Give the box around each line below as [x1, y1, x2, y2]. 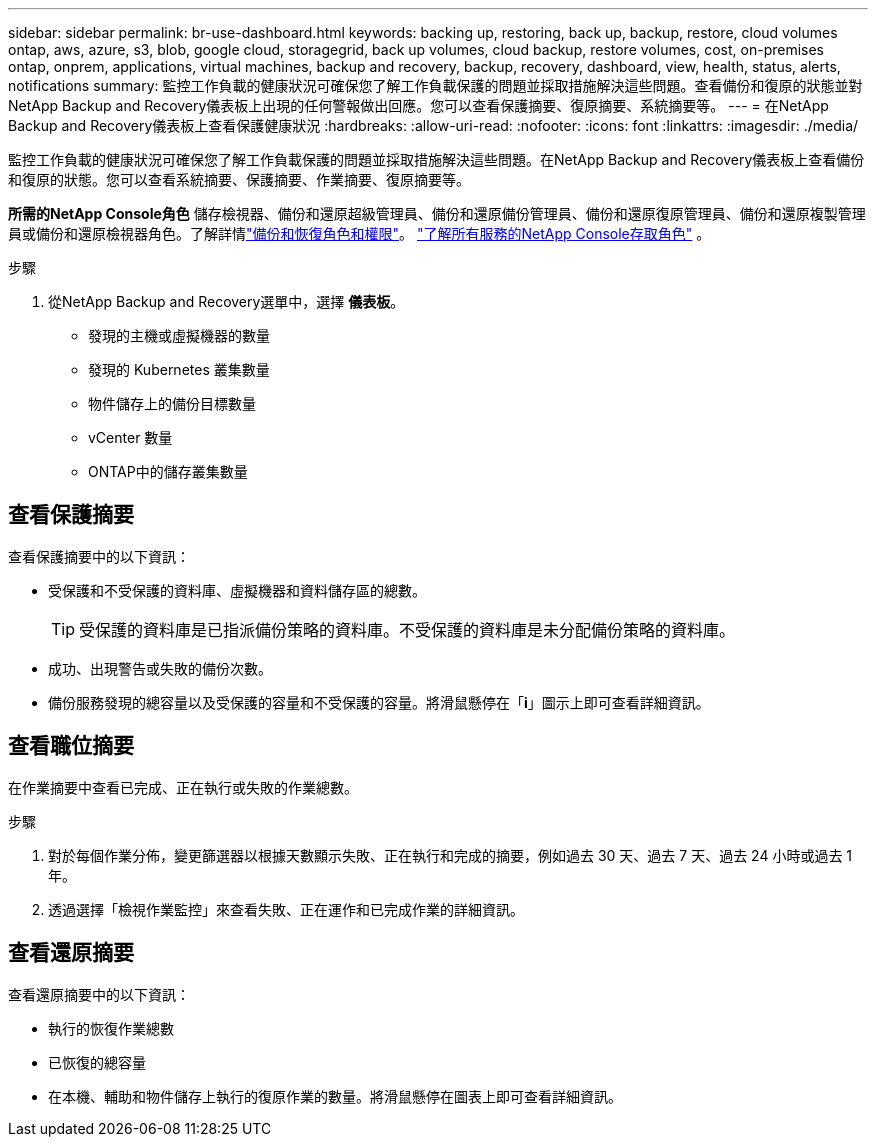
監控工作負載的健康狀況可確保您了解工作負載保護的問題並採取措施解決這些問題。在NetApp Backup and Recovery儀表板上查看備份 [8, 151, 865, 168]
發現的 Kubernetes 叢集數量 [88, 361, 270, 378]
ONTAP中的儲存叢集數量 [88, 463, 248, 480]
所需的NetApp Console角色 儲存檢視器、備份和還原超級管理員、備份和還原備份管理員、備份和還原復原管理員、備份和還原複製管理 [8, 205, 866, 222]
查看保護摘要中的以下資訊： [8, 547, 190, 565]
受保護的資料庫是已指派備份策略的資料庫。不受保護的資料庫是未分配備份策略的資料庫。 [79, 619, 736, 640]
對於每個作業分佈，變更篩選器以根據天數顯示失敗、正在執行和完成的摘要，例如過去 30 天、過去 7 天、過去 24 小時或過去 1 [48, 846, 853, 864]
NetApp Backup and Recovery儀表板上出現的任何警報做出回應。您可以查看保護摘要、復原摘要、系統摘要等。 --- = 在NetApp [8, 97, 829, 114]
